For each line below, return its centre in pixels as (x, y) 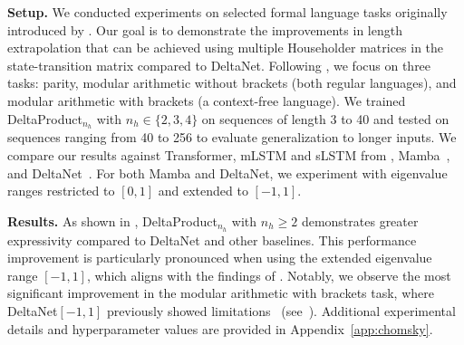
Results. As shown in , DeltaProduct (112, 220)
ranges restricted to (61, 191)
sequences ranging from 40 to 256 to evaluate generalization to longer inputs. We (232, 137)
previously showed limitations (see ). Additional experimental (281, 311)
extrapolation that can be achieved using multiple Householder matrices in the (226, 48)
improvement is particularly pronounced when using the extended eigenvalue (220, 258)
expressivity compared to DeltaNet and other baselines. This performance (212, 240)
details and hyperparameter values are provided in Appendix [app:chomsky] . (220, 328)
